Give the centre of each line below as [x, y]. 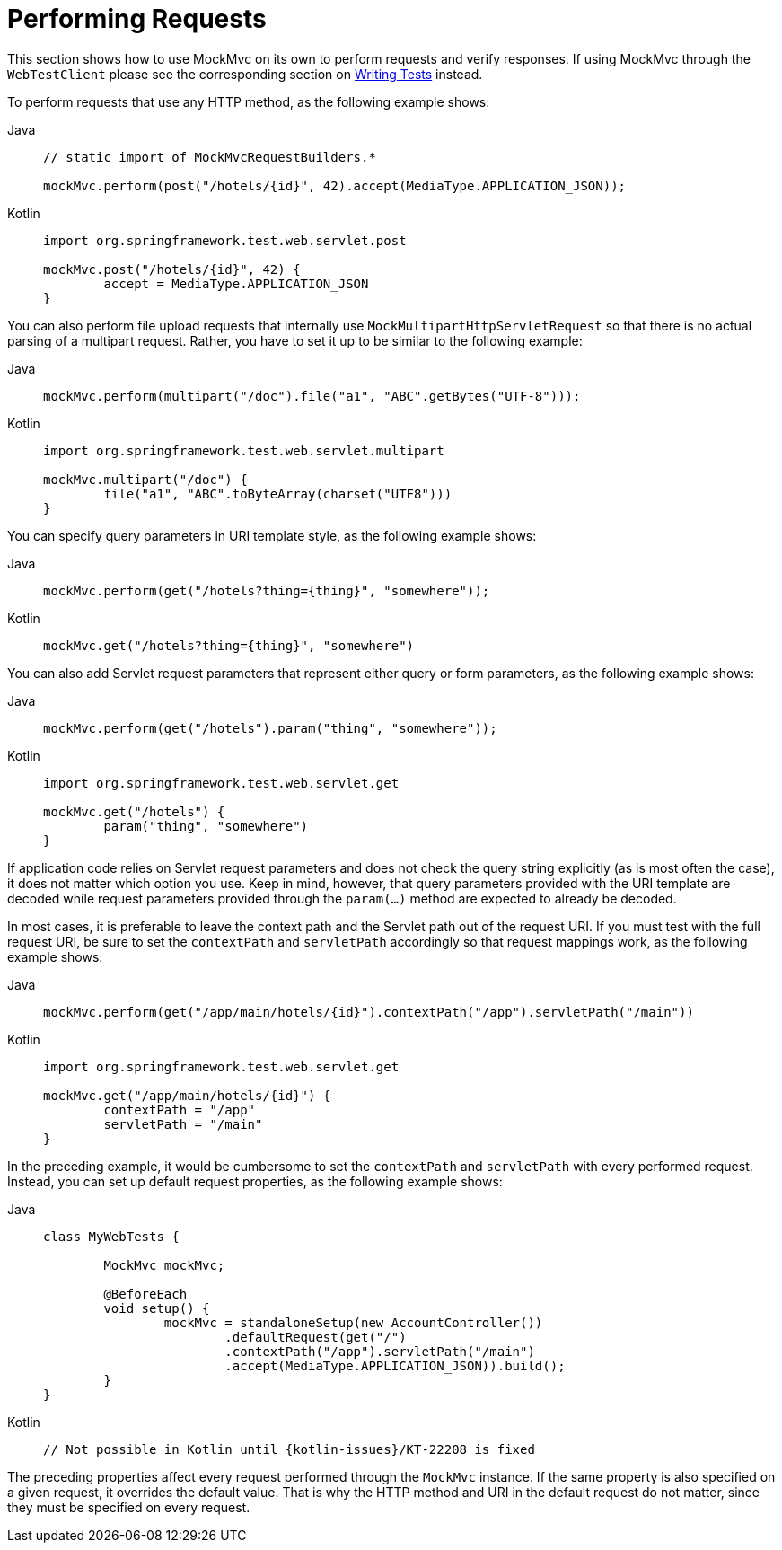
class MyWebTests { [111, 1236]
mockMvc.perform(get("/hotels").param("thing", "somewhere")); [270, 728]
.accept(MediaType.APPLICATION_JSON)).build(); [395, 1365]
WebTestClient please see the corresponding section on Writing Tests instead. [245, 74]
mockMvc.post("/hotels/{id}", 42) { [172, 269]
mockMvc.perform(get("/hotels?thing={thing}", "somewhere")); [267, 590]
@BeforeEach [145, 1294]
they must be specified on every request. [129, 1507]
